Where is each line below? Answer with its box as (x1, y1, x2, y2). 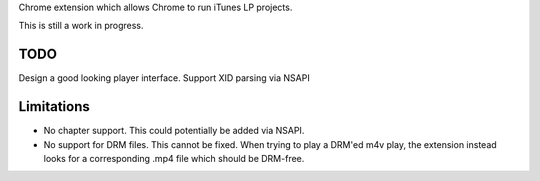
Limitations (18, 98, 90, 115)
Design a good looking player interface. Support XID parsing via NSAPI (18, 72, 310, 84)
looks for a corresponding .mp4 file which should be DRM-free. (43, 152, 305, 164)
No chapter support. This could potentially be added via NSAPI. (43, 125, 305, 137)
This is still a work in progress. (18, 20, 144, 32)
